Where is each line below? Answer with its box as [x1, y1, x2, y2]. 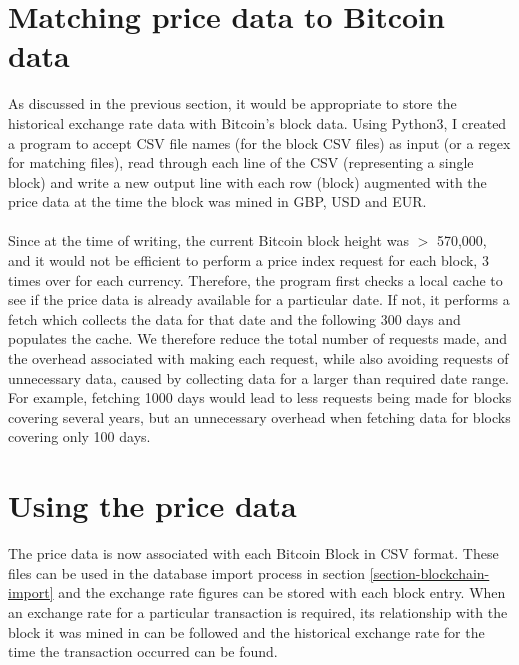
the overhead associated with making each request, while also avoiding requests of [8, 348, 509, 369]
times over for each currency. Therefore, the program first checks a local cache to [8, 269, 503, 290]
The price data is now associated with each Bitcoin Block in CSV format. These [8, 543, 499, 564]
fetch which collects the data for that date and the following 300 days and [8, 308, 461, 329]
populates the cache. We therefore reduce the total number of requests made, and [8, 328, 507, 349]
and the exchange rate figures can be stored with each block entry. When [58, 582, 506, 603]
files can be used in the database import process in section [8, 562, 366, 583]
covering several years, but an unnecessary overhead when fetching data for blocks [8, 406, 511, 427]
